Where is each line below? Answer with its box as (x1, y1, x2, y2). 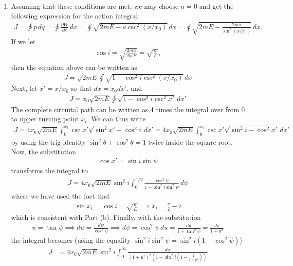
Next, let (11, 83, 37, 93)
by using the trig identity (11, 137, 86, 147)
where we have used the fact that (11, 191, 110, 201)
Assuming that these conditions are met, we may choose (11, 1, 179, 11)
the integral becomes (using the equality (11, 235, 131, 245)
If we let (11, 36, 36, 46)
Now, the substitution (11, 146, 76, 156)
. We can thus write (87, 114, 146, 124)
